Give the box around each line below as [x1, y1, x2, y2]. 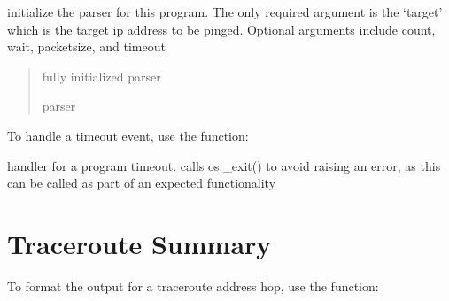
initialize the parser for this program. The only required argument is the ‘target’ [7, 3, 443, 20]
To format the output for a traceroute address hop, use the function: [7, 276, 379, 295]
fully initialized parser [42, 66, 161, 85]
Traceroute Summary [7, 225, 272, 261]
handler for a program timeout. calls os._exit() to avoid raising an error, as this [7, 156, 441, 174]
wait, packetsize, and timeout [7, 37, 166, 56]
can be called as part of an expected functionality [7, 174, 276, 192]
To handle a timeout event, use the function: [7, 126, 249, 144]
